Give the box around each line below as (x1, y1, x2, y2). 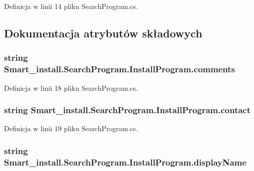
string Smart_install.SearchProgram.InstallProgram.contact (4, 104, 251, 116)
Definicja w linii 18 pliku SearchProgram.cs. (4, 82, 138, 93)
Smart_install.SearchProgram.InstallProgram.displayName (4, 156, 247, 168)
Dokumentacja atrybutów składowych (4, 25, 203, 40)
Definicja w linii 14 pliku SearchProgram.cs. (4, 1, 138, 11)
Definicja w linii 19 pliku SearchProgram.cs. (4, 123, 138, 134)
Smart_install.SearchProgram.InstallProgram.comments (4, 63, 235, 75)
